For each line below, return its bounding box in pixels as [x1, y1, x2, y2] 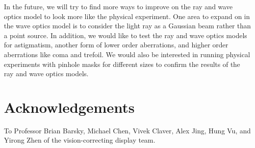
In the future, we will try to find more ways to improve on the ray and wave [4, 1, 233, 11]
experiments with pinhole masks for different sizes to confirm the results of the [4, 59, 240, 69]
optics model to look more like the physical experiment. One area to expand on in [4, 11, 250, 21]
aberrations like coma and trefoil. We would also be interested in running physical [4, 49, 250, 59]
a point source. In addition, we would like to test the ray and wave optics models [4, 30, 247, 40]
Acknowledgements [4, 97, 135, 117]
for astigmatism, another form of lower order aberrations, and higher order [4, 40, 229, 50]
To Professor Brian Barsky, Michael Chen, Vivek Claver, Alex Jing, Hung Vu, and [4, 125, 251, 135]
